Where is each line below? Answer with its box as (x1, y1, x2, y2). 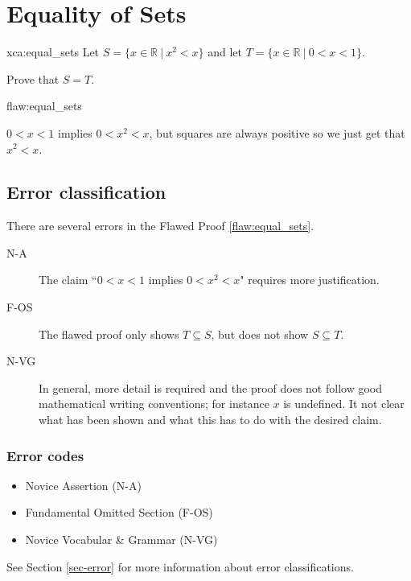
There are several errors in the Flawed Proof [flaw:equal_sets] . (6, 217, 314, 234)
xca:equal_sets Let (6, 43, 100, 60)
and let (208, 43, 242, 60)
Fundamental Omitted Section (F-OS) (25, 504, 213, 521)
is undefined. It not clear (283, 395, 405, 412)
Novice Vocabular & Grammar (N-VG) (25, 531, 218, 548)
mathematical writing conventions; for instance (39, 395, 269, 412)
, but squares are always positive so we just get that (149, 124, 405, 141)
